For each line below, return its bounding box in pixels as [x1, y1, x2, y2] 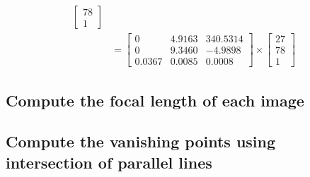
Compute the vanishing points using [6, 130, 276, 152]
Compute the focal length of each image [6, 89, 304, 111]
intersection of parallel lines [6, 151, 212, 173]
